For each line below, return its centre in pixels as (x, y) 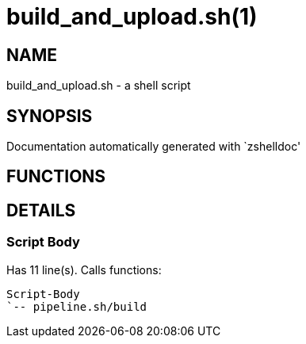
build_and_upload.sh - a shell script (99, 86)
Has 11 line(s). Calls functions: (84, 269)
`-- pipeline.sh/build (77, 306)
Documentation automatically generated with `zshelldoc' (154, 147)
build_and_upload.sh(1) (132, 17)
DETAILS (41, 210)
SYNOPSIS (50, 116)
